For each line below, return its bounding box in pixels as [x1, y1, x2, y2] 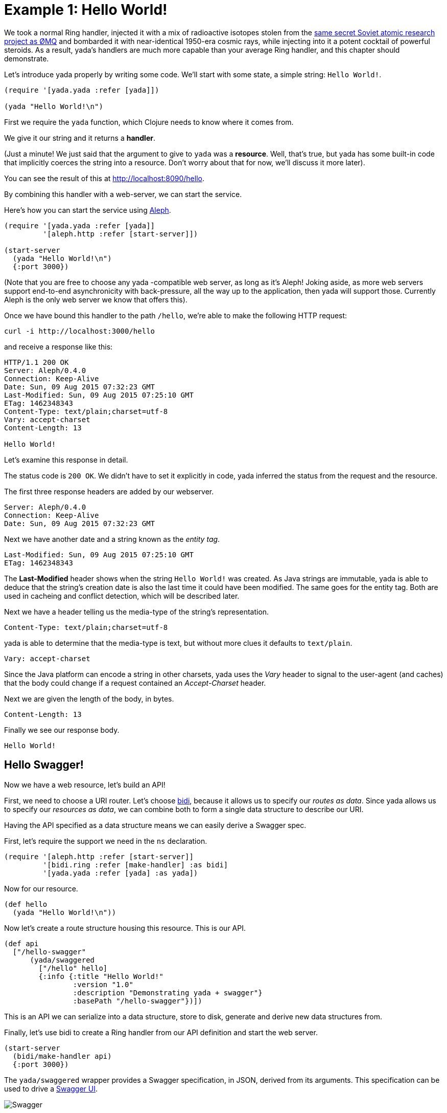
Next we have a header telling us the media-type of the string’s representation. [4, 607, 269, 616]
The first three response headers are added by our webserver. [4, 487, 214, 496]
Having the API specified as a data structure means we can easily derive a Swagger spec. [4, 820, 307, 830]
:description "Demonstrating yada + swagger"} [73, 988, 263, 997]
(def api [4, 939, 39, 948]
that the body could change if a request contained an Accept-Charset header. [4, 678, 266, 687]
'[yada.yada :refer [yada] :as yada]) [42, 868, 198, 877]
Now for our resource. [4, 884, 78, 893]
